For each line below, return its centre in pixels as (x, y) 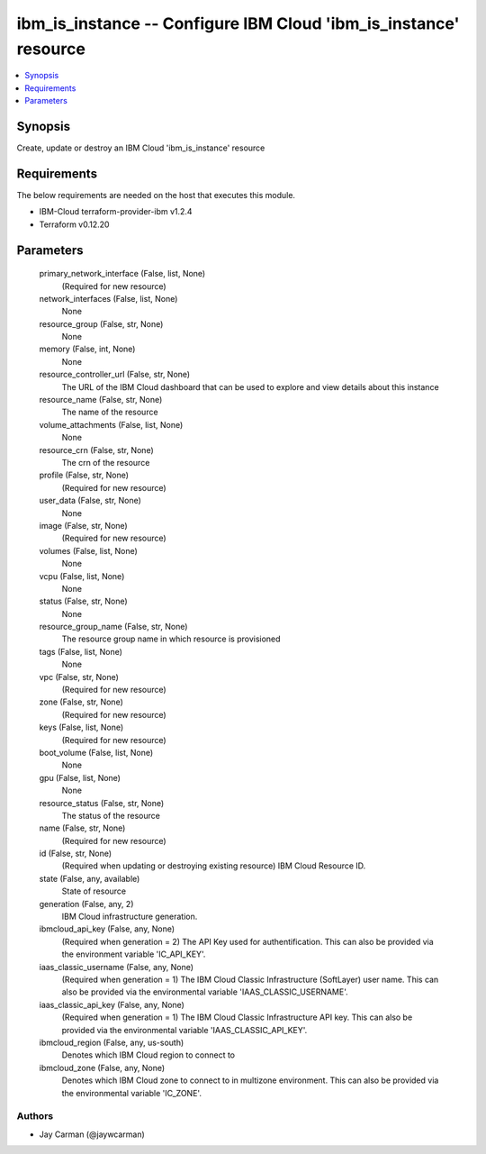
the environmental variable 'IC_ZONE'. (132, 1093)
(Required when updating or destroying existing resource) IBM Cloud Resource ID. (214, 866)
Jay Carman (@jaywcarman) (92, 1134)
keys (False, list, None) (81, 727)
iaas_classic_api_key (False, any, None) (112, 1004)
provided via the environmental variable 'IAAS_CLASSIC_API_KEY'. (184, 1030)
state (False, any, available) (90, 878)
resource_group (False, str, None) (101, 323)
